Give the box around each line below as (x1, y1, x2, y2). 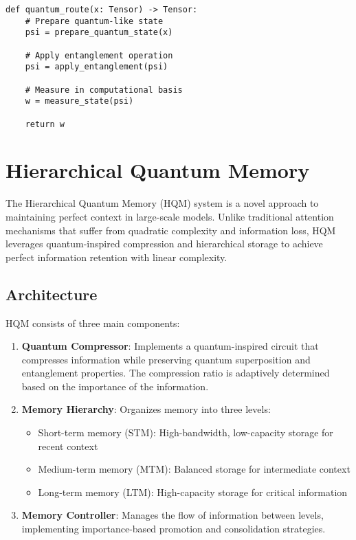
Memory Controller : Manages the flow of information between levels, (21, 508, 324, 522)
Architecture (5, 283, 98, 304)
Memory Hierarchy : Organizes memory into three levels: (21, 402, 271, 416)
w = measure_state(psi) (25, 96, 134, 106)
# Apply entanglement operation (25, 50, 173, 60)
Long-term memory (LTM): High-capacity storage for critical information (38, 484, 348, 499)
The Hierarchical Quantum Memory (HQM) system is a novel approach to (5, 196, 319, 210)
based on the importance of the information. (21, 379, 209, 393)
